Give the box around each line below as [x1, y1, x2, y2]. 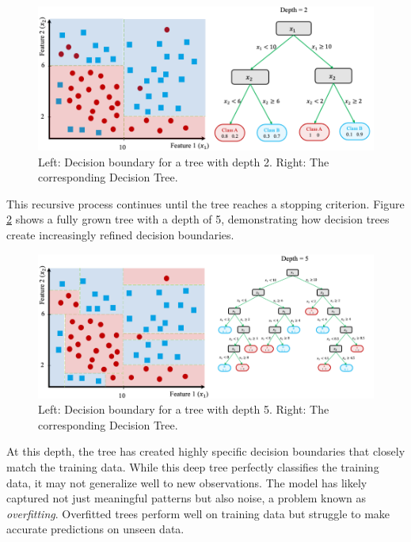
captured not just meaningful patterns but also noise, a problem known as [6, 490, 366, 506]
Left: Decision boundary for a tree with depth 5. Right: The [38, 401, 329, 418]
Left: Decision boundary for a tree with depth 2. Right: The [38, 153, 329, 170]
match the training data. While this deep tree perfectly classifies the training [6, 458, 379, 475]
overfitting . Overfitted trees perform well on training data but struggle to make [6, 505, 390, 521]
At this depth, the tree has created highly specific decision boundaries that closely [6, 443, 405, 460]
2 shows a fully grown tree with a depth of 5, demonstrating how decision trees [6, 211, 390, 227]
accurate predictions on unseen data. [6, 521, 185, 537]
